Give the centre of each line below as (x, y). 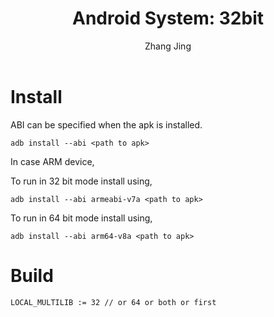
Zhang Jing (168, 46)
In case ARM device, (52, 161)
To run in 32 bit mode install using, (81, 181)
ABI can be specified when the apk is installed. (106, 124)
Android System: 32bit (168, 18)
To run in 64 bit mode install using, (81, 218)
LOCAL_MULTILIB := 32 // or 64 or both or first (113, 302)
